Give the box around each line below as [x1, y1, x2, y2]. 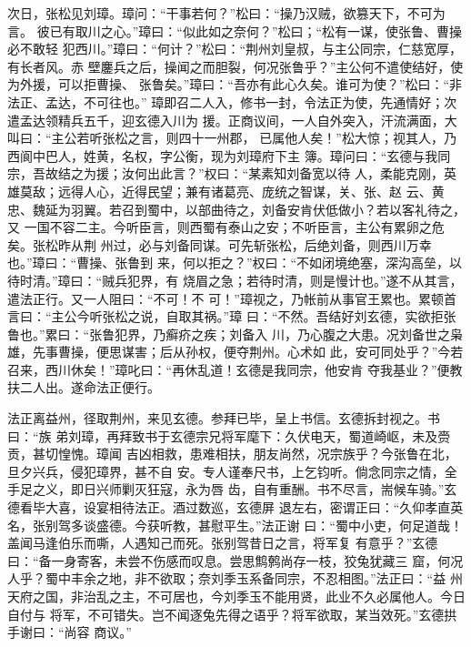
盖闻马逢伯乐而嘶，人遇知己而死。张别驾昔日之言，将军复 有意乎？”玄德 [7, 533, 438, 552]
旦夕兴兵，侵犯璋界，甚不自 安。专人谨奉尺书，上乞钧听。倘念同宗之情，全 [7, 461, 457, 480]
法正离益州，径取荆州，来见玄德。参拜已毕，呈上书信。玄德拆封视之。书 [7, 409, 440, 428]
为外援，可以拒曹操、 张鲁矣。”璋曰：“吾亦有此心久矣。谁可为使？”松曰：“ [7, 75, 450, 94]
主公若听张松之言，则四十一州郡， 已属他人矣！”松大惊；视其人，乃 [51, 128, 456, 147]
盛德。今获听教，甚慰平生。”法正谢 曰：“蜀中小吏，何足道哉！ [95, 515, 463, 534]
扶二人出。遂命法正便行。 [7, 378, 160, 397]
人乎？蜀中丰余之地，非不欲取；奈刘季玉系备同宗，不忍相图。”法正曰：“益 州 [7, 569, 463, 588]
